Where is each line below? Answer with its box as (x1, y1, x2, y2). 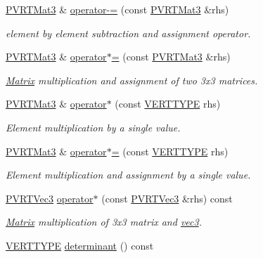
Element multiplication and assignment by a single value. (6, 167, 251, 182)
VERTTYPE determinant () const (6, 238, 154, 252)
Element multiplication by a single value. (6, 120, 181, 134)
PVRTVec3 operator (6, 191, 94, 205)
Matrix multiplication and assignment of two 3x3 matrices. (6, 72, 258, 87)
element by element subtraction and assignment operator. (6, 25, 251, 40)
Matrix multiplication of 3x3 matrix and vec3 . (6, 214, 202, 229)
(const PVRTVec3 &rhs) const (101, 191, 233, 205)
